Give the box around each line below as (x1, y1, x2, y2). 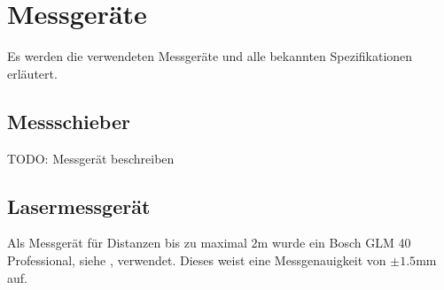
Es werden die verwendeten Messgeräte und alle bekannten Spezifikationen (7, 47, 413, 65)
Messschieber (7, 107, 130, 134)
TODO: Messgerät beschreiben (7, 149, 175, 167)
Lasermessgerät (7, 192, 151, 219)
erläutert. (7, 64, 58, 82)
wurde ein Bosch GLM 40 (271, 233, 411, 252)
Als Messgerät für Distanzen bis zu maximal (7, 233, 247, 252)
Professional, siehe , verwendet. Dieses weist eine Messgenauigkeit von (7, 250, 386, 269)
